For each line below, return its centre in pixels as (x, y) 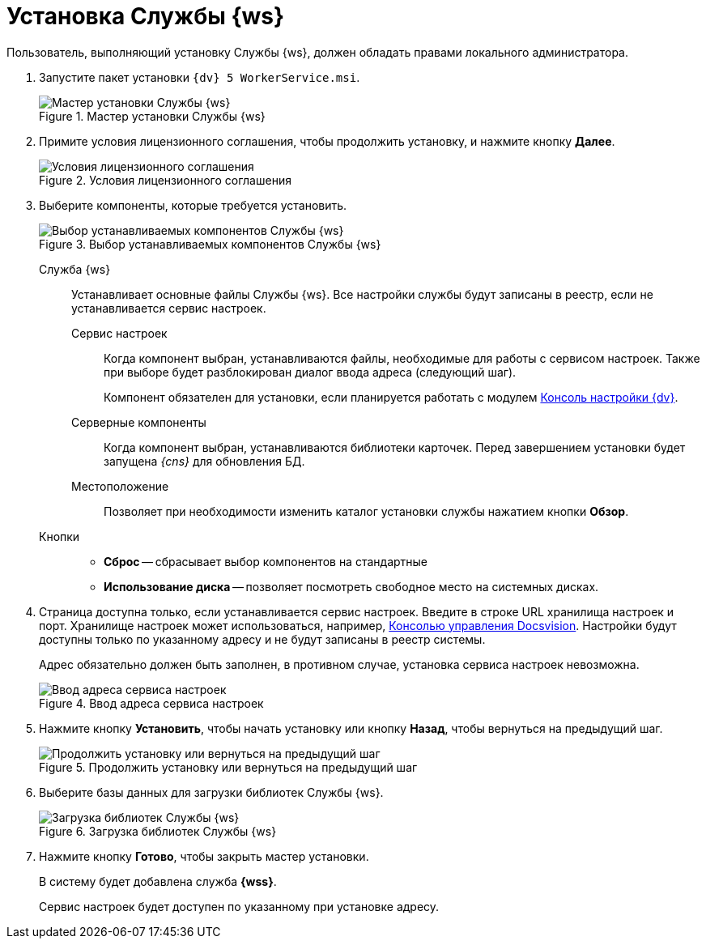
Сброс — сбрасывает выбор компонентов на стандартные (266, 561)
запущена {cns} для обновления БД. (204, 461)
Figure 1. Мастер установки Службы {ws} (152, 116)
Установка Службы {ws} (146, 16)
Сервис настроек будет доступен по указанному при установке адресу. (239, 906)
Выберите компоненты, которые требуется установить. (193, 205)
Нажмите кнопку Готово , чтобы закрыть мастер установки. (204, 856)
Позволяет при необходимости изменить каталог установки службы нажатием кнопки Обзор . (366, 511)
